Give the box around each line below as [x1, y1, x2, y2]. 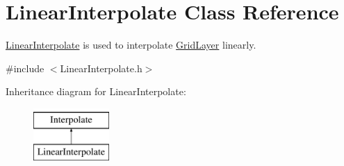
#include [6, 60, 44, 75]
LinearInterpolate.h [60, 60, 142, 75]
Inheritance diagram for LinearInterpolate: [6, 84, 186, 99]
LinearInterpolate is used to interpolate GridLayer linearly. [6, 38, 256, 52]
